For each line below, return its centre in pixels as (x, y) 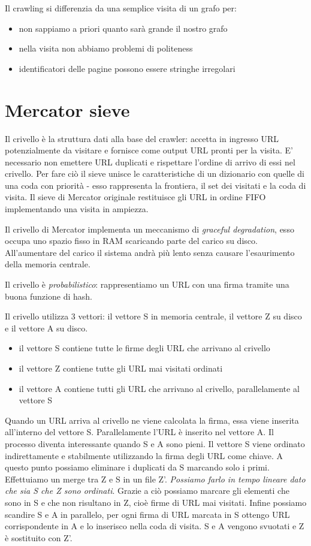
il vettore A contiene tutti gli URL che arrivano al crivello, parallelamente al (159, 388)
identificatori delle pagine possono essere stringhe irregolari (127, 68)
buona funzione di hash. (49, 296)
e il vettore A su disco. (46, 328)
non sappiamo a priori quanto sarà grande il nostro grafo (123, 28)
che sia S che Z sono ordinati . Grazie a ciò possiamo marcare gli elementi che (147, 491)
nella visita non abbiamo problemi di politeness (106, 48)
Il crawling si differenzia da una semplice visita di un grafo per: (121, 8)
